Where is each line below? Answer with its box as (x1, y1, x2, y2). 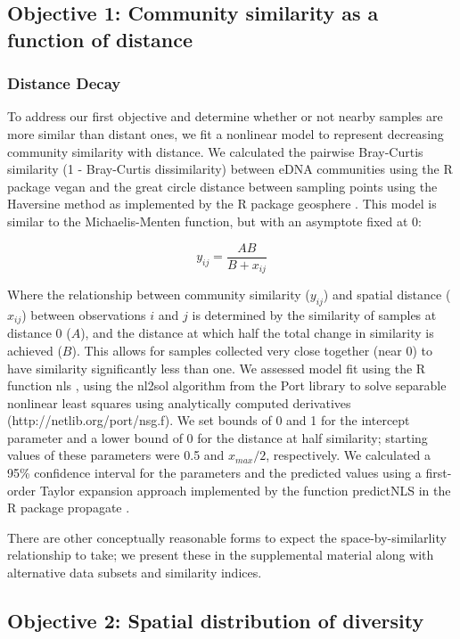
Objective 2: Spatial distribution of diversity (7, 607, 424, 635)
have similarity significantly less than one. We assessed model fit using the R (7, 358, 426, 377)
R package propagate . (7, 498, 130, 517)
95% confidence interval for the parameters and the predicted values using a (7, 463, 422, 482)
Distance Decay (7, 72, 121, 94)
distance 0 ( (7, 324, 71, 342)
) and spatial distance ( (323, 285, 451, 304)
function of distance (7, 25, 193, 53)
